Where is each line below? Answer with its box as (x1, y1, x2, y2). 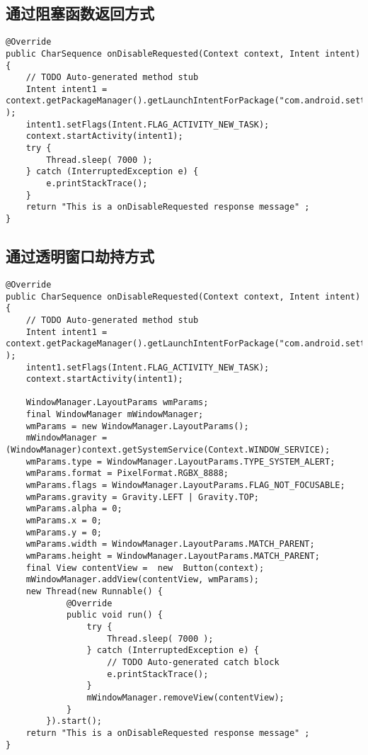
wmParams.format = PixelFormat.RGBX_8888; (25, 468, 229, 479)
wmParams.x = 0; (25, 516, 103, 526)
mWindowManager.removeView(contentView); (86, 692, 284, 703)
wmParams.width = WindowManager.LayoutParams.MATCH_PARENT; (25, 539, 315, 550)
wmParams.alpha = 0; (25, 504, 122, 514)
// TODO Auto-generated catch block (107, 657, 280, 667)
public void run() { (66, 610, 163, 620)
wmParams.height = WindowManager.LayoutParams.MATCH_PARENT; (25, 551, 320, 561)
